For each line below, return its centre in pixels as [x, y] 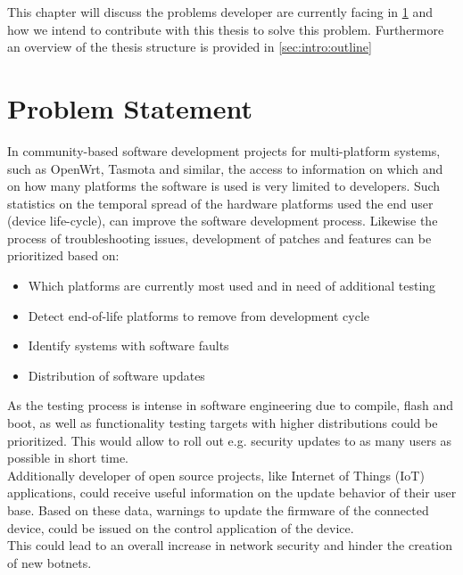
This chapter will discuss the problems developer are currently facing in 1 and [220, 12]
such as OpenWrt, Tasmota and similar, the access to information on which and [225, 168]
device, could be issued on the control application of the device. [181, 527]
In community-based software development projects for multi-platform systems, [224, 150]
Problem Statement [130, 107]
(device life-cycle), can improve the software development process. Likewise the [223, 221]
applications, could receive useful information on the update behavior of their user [232, 493]
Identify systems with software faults [128, 345]
